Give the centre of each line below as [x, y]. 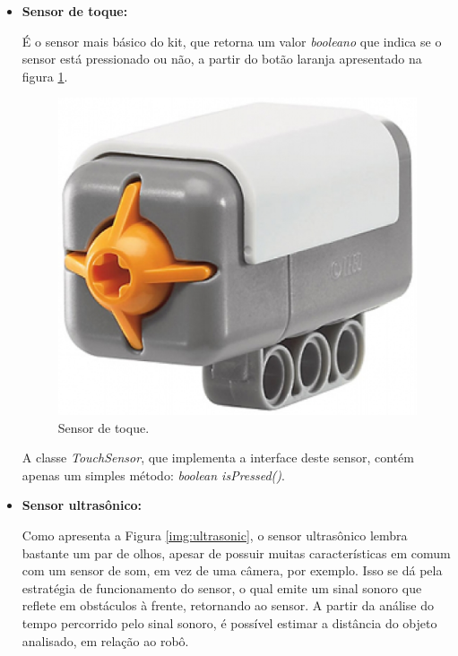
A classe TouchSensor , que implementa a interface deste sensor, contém [218, 457]
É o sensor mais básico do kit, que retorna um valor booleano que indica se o [232, 41]
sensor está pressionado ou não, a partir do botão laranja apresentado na [222, 59]
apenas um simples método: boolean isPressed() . [153, 475]
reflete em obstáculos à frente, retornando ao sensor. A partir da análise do [228, 605]
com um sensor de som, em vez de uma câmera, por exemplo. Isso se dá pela [232, 570]
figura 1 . [45, 76]
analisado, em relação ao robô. [105, 640]
